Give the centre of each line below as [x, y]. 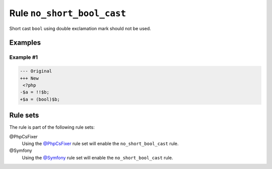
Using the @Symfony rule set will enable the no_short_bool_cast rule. [97, 157]
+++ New [29, 78]
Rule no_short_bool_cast [68, 13]
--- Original [36, 71]
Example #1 [23, 57]
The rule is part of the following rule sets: [52, 127]
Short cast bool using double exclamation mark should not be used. [80, 28]
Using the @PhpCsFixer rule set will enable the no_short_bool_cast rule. [100, 143]
